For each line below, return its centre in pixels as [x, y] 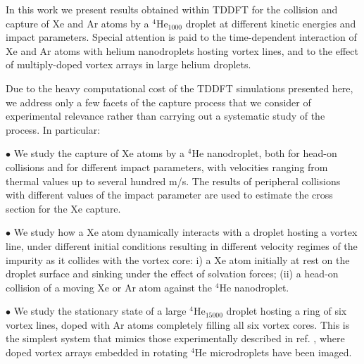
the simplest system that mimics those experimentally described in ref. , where [175, 338]
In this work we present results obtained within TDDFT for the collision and [172, 9]
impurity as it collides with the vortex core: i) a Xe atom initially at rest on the [178, 259]
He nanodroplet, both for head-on [264, 153]
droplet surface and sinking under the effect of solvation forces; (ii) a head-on [172, 274]
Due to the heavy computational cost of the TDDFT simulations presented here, [180, 88]
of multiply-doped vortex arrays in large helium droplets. [128, 64]
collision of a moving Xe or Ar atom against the [109, 287]
